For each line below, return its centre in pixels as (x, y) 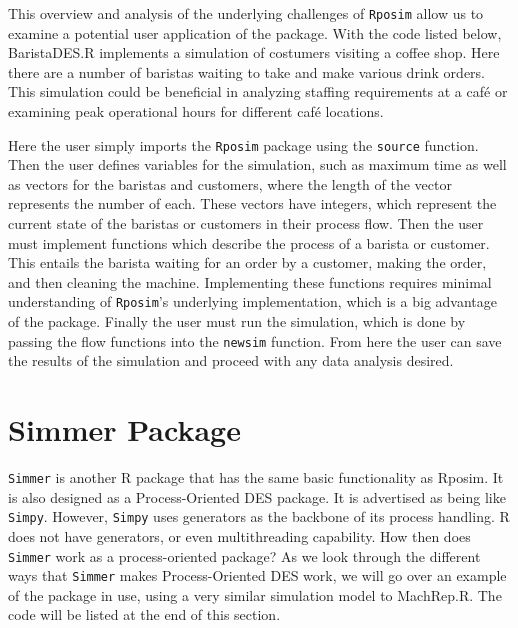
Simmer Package (124, 429)
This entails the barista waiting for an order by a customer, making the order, (247, 262)
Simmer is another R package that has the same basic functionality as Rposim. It (256, 477)
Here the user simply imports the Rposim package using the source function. (243, 144)
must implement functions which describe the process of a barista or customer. (249, 242)
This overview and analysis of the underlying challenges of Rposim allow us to (246, 13)
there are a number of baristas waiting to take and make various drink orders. (247, 71)
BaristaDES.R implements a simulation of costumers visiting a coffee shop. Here (254, 52)
